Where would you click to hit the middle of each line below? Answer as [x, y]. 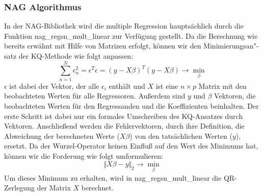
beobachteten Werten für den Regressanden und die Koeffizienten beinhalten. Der [131, 105]
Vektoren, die [235, 96]
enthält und [127, 85]
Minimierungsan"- [231, 46]
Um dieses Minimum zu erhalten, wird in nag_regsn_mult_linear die [113, 177]
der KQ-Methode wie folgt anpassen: [76, 56]
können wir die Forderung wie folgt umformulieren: [84, 155]
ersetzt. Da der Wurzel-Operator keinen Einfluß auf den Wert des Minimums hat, [131, 146]
